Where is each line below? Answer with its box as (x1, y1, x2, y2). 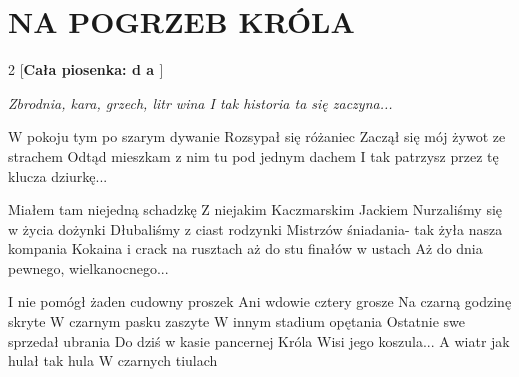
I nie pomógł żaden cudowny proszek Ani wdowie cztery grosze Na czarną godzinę (8, 291, 512, 312)
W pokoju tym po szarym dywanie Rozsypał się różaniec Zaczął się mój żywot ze (8, 126, 506, 147)
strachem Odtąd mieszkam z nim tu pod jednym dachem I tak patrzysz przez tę (8, 145, 499, 166)
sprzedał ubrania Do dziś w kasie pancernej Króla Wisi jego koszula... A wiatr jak (8, 330, 510, 351)
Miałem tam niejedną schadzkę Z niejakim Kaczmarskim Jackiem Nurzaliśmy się (8, 199, 503, 220)
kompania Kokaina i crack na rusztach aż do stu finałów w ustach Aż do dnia (8, 238, 483, 259)
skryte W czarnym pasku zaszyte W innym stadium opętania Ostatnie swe (8, 311, 466, 332)
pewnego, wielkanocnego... (8, 257, 169, 278)
